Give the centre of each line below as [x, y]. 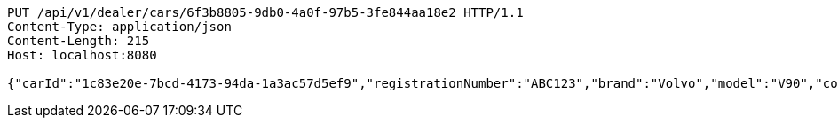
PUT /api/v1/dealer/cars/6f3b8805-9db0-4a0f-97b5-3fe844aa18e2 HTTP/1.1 [265, 12]
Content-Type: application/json [119, 27]
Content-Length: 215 [79, 41]
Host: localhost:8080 [82, 55]
